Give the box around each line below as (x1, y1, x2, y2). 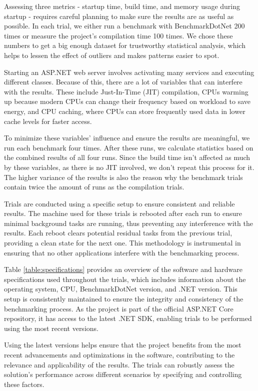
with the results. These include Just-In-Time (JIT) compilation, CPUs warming (4, 86, 248, 96)
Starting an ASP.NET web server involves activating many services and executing (4, 66, 254, 77)
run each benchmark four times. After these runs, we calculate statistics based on (4, 142, 253, 152)
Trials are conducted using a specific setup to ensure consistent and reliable (4, 198, 235, 208)
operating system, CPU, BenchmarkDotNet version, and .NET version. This (4, 283, 237, 294)
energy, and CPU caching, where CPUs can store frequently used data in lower (4, 105, 245, 116)
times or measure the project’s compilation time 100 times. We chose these (4, 30, 233, 40)
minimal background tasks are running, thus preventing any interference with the (4, 217, 253, 228)
